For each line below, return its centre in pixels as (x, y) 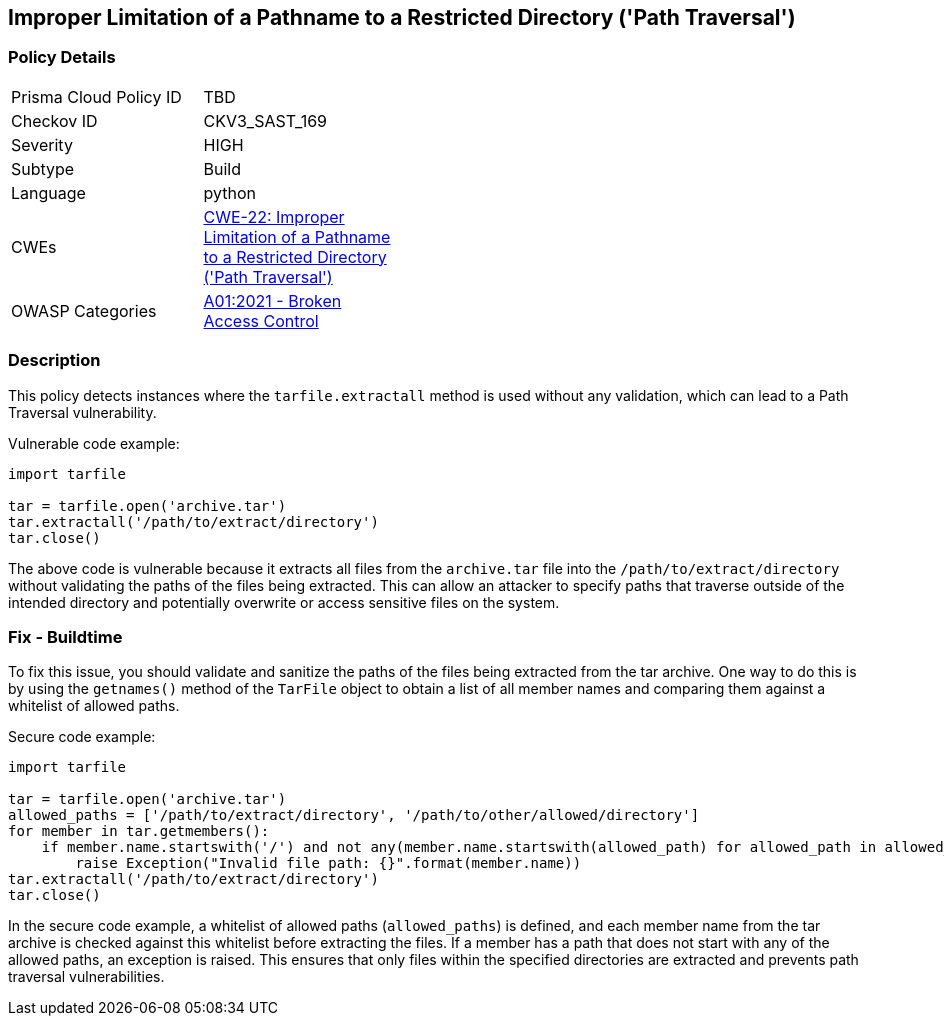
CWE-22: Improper (274, 216)
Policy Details (62, 57)
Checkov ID (54, 120)
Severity (42, 144)
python (229, 192)
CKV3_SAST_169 (265, 120)
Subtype (43, 168)
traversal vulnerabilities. (86, 977)
